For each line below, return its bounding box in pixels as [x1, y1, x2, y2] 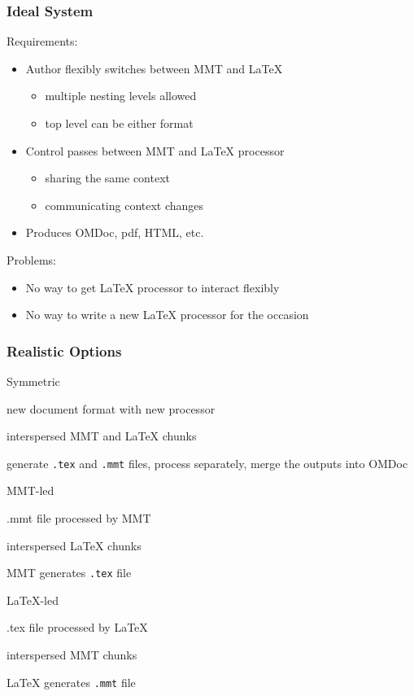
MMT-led [7, 482, 54, 499]
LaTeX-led [7, 591, 59, 608]
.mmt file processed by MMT [7, 510, 151, 526]
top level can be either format [45, 115, 194, 131]
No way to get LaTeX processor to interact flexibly [25, 278, 280, 295]
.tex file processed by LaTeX [7, 619, 148, 636]
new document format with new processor [7, 400, 216, 417]
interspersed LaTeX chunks [7, 536, 142, 554]
